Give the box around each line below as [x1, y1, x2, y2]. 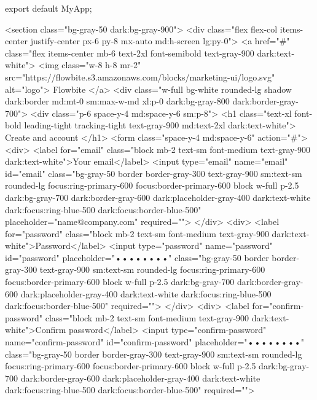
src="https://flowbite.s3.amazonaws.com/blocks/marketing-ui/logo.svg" [5, 70, 275, 83]
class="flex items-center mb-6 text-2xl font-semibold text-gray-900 [5, 46, 254, 59]
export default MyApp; [5, 2, 92, 14]
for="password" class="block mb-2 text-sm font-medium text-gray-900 [5, 227, 269, 240]
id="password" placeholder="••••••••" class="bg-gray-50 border [5, 251, 269, 264]
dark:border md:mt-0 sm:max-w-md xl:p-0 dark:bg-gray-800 [5, 95, 230, 108]
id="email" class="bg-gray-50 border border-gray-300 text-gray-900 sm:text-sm [5, 167, 302, 179]
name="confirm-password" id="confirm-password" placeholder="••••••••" [5, 335, 304, 348]
